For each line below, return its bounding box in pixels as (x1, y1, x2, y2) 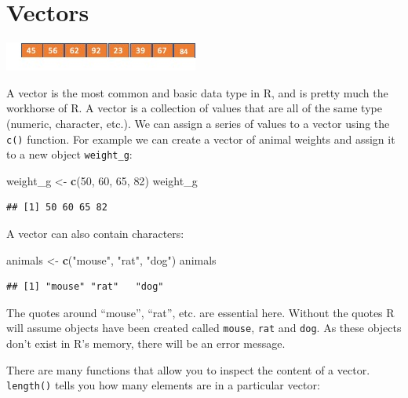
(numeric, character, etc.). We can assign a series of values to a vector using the (6, 115, 390, 131)
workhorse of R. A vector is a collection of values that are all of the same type (6, 100, 382, 116)
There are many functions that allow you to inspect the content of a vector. (6, 361, 370, 378)
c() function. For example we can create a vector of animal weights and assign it (6, 130, 395, 147)
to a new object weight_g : (6, 146, 133, 162)
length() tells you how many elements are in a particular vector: (6, 377, 320, 393)
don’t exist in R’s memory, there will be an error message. (6, 335, 286, 352)
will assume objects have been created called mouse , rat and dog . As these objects (6, 319, 402, 336)
